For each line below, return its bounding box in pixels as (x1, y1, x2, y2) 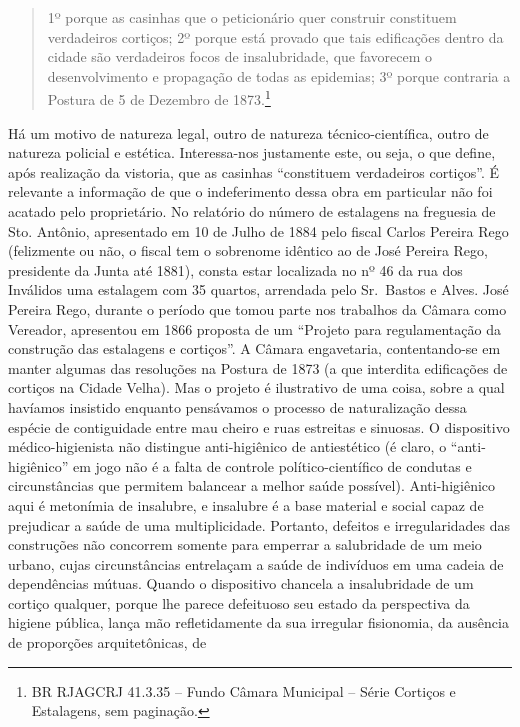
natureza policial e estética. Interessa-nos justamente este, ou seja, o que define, (8, 142, 496, 163)
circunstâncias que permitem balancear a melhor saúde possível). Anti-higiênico (8, 475, 496, 496)
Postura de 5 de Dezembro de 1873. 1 (47, 86, 271, 110)
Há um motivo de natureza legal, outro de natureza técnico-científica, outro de (8, 122, 489, 143)
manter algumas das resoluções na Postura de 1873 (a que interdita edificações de (8, 357, 508, 378)
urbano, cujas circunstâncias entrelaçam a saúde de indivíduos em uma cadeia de (8, 553, 504, 574)
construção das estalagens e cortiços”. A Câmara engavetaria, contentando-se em (8, 338, 501, 359)
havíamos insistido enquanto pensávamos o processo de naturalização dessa (8, 396, 467, 417)
